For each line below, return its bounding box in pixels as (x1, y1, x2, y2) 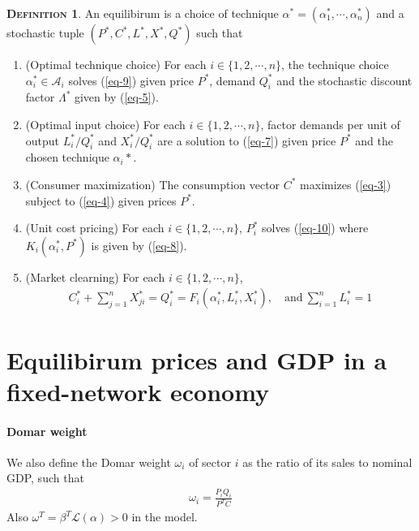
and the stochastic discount (276, 71, 413, 88)
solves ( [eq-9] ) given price (68, 71, 194, 88)
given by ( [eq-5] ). (74, 88, 159, 106)
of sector (189, 453, 231, 470)
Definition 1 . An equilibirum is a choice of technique (6, 5, 279, 21)
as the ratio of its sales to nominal (242, 453, 413, 470)
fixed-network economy (6, 374, 270, 408)
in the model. (131, 508, 198, 525)
